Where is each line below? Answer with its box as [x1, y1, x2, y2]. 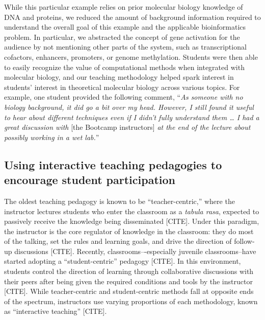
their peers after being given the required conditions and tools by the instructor [4, 276, 253, 286]
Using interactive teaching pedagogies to [4, 156, 222, 172]
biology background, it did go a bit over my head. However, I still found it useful [4, 101, 254, 112]
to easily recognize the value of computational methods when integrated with [4, 61, 245, 72]
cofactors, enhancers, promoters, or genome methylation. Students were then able [4, 51, 258, 62]
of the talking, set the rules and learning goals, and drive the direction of [4, 236, 232, 246]
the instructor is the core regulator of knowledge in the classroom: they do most [4, 225, 254, 236]
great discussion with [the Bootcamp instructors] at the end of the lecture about [4, 122, 251, 132]
